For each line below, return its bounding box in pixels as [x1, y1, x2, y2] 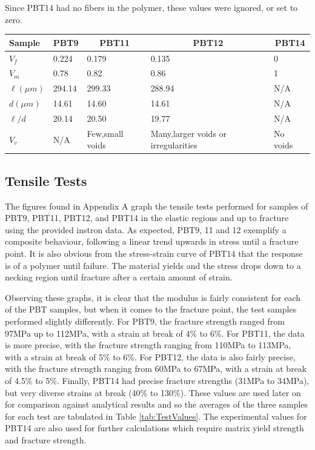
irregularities [150, 139, 197, 151]
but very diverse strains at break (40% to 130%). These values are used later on [5, 386, 301, 399]
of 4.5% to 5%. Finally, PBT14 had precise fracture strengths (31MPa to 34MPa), [5, 374, 310, 386]
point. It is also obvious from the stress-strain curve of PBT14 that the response [5, 247, 303, 260]
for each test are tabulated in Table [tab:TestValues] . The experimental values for [5, 409, 307, 422]
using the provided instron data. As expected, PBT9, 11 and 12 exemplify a [5, 223, 287, 236]
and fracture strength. [5, 433, 87, 446]
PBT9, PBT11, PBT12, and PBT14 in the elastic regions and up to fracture [5, 211, 289, 224]
